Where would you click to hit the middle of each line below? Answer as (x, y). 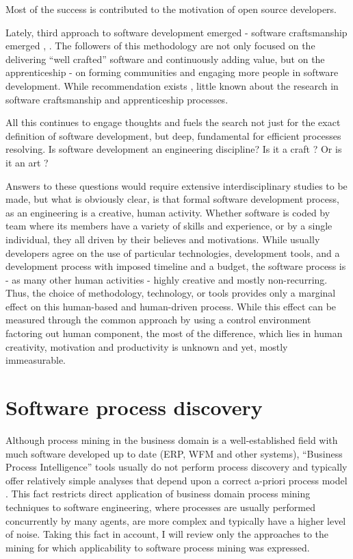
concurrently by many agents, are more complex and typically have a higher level (176, 520)
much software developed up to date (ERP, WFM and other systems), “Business (174, 453)
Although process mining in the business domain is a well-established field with (172, 439)
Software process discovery (134, 407)
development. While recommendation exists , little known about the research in (172, 85)
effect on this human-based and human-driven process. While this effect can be (171, 306)
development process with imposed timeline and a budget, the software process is (176, 266)
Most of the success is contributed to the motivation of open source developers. (171, 9)
